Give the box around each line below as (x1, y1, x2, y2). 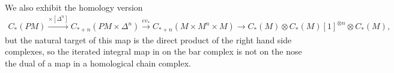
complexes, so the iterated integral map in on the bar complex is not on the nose (5, 45, 302, 58)
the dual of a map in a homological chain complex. (5, 57, 191, 69)
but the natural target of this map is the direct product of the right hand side (5, 33, 292, 46)
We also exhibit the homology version (5, 1, 143, 13)
